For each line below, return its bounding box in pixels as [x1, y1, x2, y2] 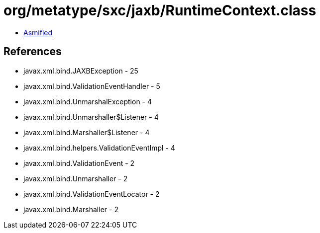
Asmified [23, 28, 53, 37]
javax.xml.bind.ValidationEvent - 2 [23, 158, 135, 167]
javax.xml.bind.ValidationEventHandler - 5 [23, 81, 160, 90]
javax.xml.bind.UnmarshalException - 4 [23, 97, 152, 106]
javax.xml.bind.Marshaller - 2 [23, 205, 118, 214]
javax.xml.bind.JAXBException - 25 [23, 66, 138, 75]
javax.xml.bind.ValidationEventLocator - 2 [23, 189, 160, 198]
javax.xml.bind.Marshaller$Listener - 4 [23, 128, 150, 137]
